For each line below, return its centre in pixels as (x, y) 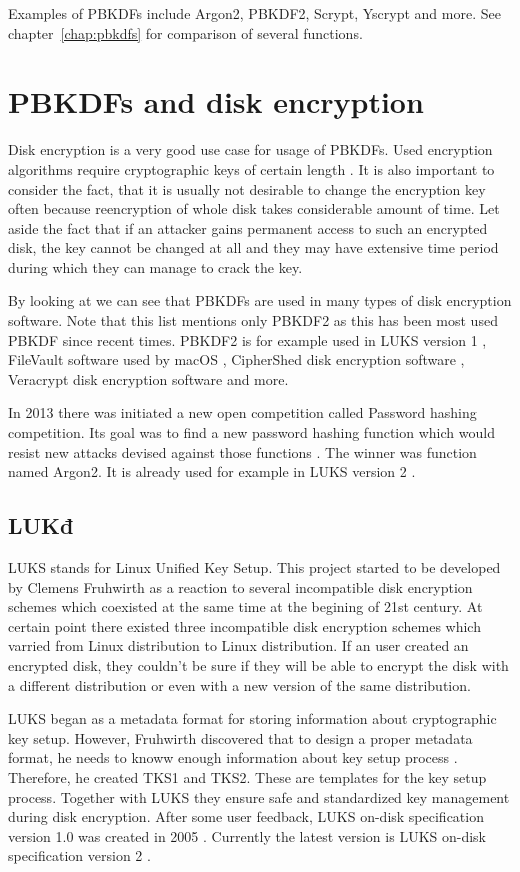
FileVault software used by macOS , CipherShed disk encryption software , (236, 359)
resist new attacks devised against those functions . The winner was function (242, 451)
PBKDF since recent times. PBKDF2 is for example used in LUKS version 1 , (247, 339)
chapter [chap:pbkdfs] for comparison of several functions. (185, 32)
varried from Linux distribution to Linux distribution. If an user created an (238, 645)
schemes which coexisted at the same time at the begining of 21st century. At (245, 606)
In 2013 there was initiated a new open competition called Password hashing (242, 412)
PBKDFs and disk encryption (216, 101)
